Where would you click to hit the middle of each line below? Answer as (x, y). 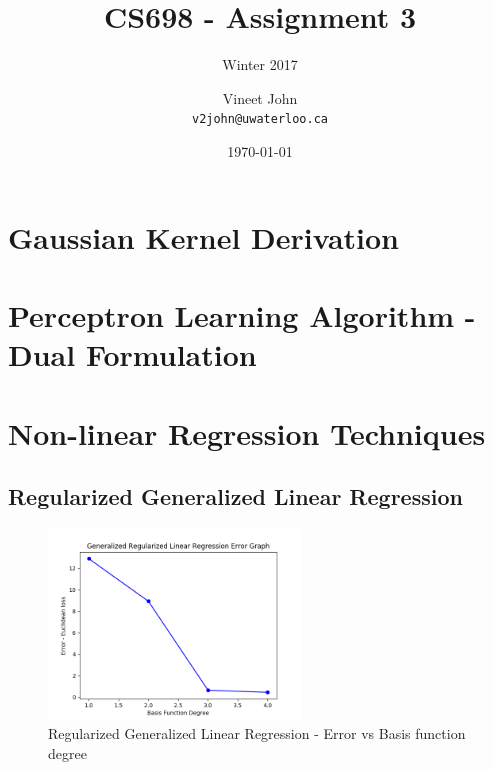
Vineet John (260, 97)
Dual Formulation (132, 354)
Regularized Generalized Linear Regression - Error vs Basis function (257, 733)
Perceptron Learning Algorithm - (242, 314)
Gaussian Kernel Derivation (203, 236)
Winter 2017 (260, 64)
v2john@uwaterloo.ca (260, 119)
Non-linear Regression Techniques (247, 432)
